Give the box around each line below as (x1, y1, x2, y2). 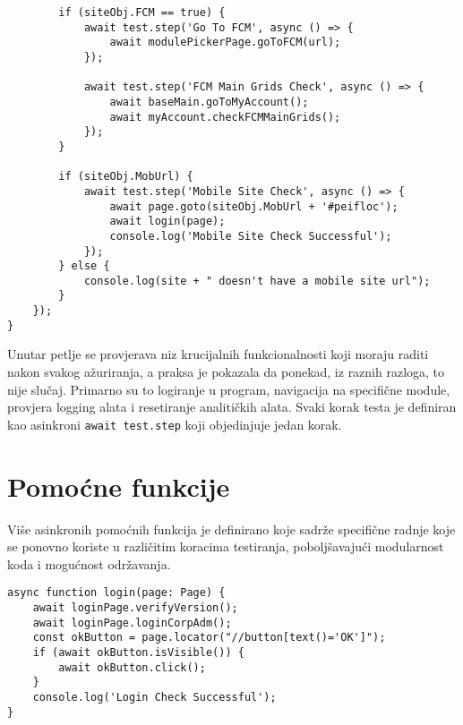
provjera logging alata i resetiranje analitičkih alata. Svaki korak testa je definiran (7, 397, 457, 416)
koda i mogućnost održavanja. (7, 554, 171, 573)
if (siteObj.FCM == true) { (58, 6, 226, 19)
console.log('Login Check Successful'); (32, 690, 277, 704)
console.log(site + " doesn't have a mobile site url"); (83, 274, 431, 287)
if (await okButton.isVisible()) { (32, 646, 244, 659)
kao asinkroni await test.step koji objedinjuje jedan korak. (7, 414, 342, 433)
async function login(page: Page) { (7, 586, 226, 600)
